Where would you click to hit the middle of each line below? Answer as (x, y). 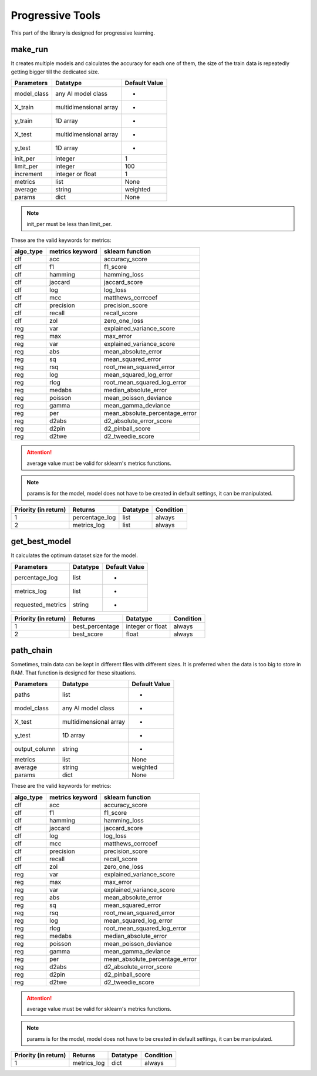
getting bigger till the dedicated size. (55, 72)
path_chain (32, 651)
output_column (35, 749)
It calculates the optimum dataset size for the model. (74, 555)
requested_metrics (41, 605)
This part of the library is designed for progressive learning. (83, 33)
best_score (88, 634)
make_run (29, 50)
